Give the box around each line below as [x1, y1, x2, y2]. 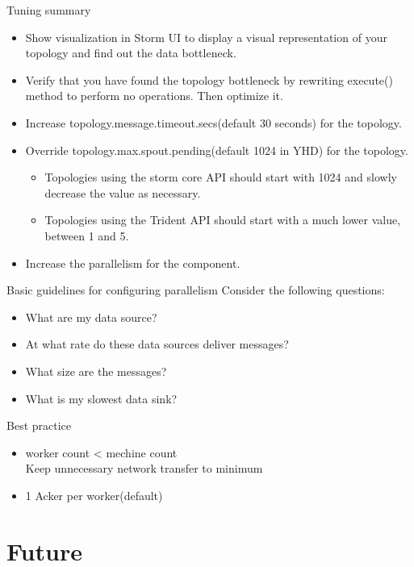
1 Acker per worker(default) [25, 486, 163, 503]
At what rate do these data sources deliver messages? [25, 336, 289, 352]
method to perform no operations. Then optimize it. [25, 87, 283, 104]
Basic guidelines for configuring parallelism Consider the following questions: [6, 281, 385, 298]
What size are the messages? [25, 362, 167, 379]
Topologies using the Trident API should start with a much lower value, [44, 211, 401, 228]
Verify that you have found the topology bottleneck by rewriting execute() [25, 71, 393, 88]
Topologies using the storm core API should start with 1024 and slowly [44, 169, 397, 186]
